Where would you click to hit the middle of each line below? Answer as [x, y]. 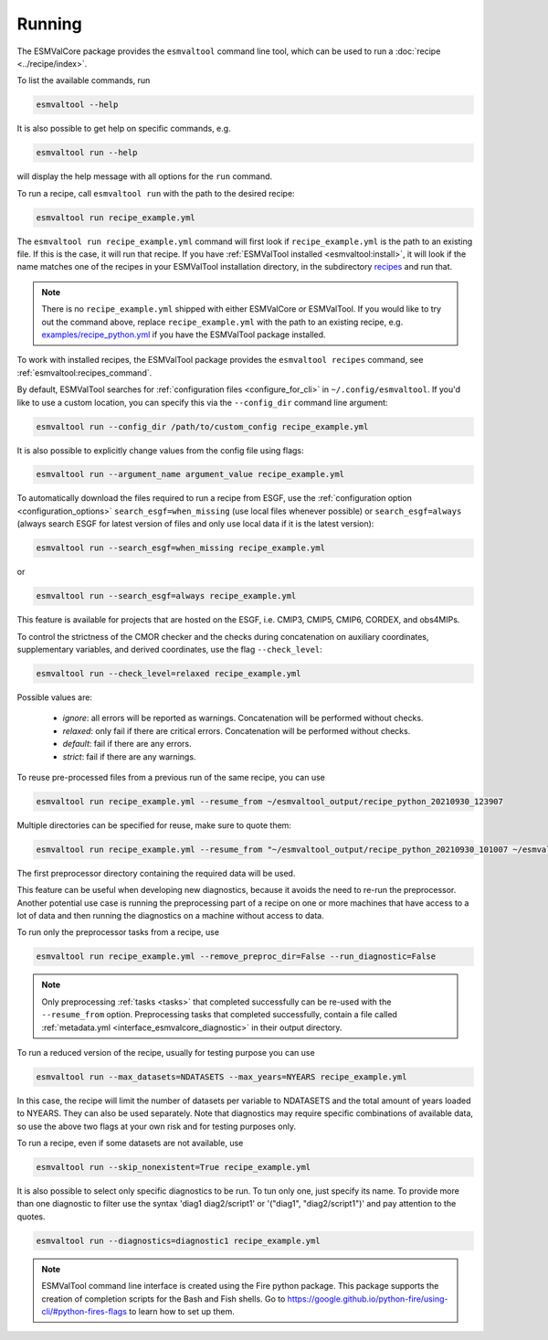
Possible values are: [55, 697]
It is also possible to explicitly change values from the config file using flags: [161, 450]
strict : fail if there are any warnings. [129, 756]
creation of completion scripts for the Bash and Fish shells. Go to [163, 1299]
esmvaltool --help [77, 105]
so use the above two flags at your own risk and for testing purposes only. [157, 1126]
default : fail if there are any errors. [127, 744]
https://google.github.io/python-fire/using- [368, 1299]
